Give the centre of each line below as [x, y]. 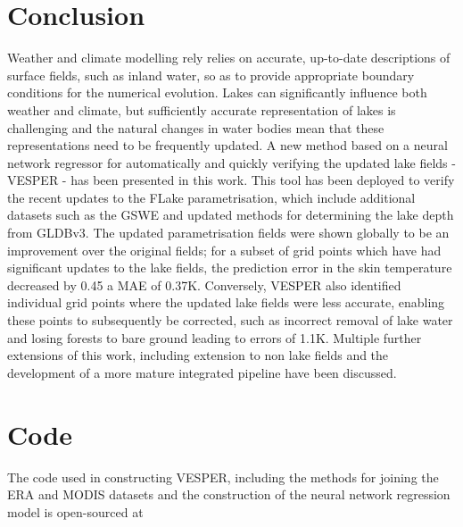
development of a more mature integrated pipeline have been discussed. [202, 372]
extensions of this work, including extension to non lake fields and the [198, 355]
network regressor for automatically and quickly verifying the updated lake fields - [231, 162]
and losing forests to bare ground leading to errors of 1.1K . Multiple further [215, 337]
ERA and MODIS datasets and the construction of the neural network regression [229, 494]
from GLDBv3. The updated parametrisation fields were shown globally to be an [228, 233]
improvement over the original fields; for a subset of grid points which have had [224, 250]
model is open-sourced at [75, 511]
